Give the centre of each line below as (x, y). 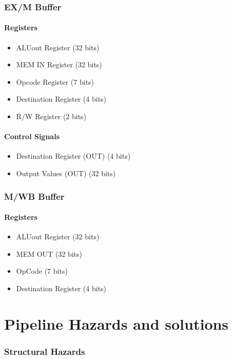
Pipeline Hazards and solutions (117, 323)
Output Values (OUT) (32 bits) (66, 173)
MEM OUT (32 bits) (49, 253)
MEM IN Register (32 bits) (59, 64)
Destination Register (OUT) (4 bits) (73, 156)
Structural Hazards (45, 351)
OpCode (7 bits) (42, 271)
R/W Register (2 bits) (51, 116)
